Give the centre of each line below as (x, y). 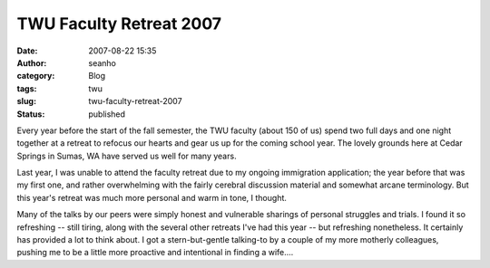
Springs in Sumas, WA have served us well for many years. (127, 156)
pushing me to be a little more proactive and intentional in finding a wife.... (155, 253)
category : (36, 76)
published (107, 114)
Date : (27, 51)
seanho (103, 62)
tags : (27, 88)
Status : (31, 114)
